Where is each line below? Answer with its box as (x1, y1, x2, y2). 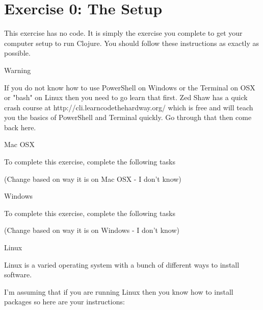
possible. (4, 47, 31, 58)
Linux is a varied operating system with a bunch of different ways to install (4, 259, 240, 270)
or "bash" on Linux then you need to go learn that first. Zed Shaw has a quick (4, 92, 248, 103)
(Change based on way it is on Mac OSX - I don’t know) (4, 173, 181, 184)
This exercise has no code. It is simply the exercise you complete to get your (4, 28, 243, 38)
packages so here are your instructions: (4, 296, 125, 307)
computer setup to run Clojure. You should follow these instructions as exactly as (4, 37, 259, 48)
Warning (4, 64, 31, 75)
